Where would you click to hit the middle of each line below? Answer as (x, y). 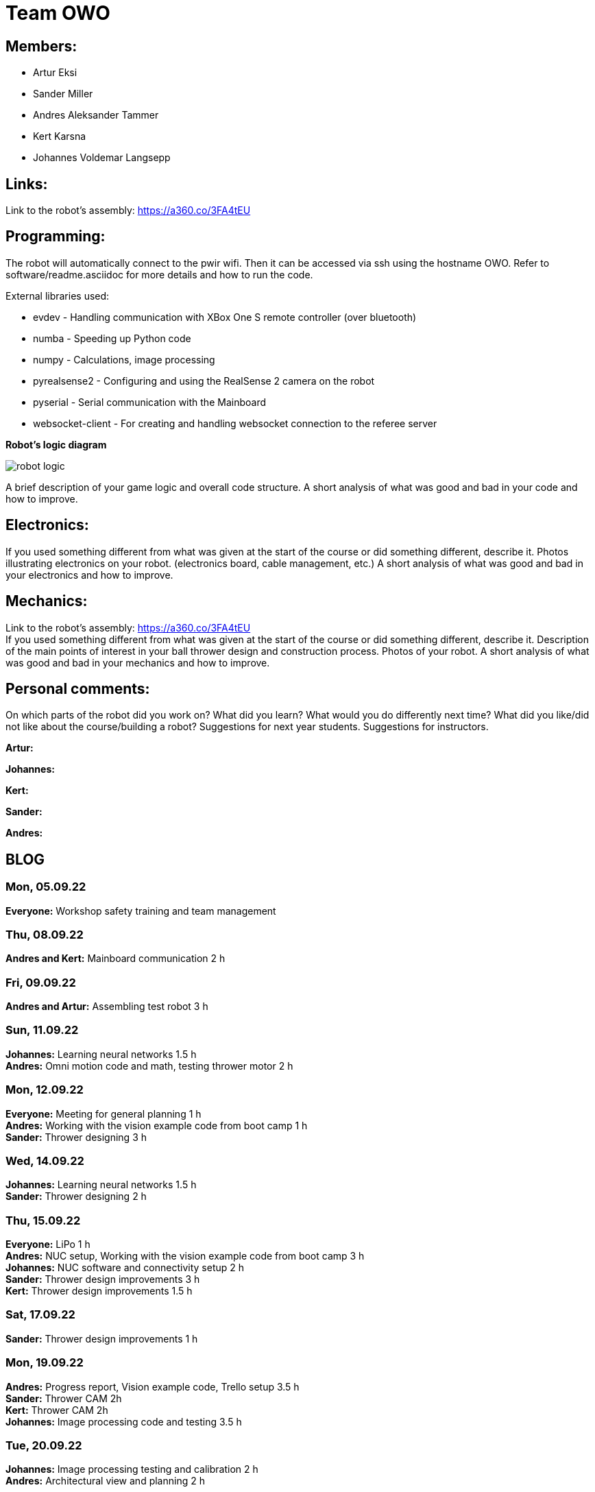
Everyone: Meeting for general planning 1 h (104, 1114)
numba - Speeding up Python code (112, 338)
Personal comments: (78, 688)
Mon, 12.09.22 (45, 1090)
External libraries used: (58, 296)
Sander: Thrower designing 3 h (76, 1137)
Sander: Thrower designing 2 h (76, 1196)
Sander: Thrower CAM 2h (64, 1398)
